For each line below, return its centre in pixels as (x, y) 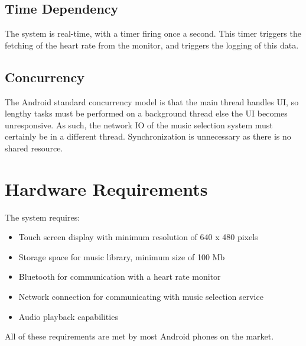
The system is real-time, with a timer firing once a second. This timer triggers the (153, 33)
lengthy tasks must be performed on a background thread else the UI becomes (146, 113)
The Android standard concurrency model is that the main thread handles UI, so (152, 101)
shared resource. (34, 148)
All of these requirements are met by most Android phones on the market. (139, 336)
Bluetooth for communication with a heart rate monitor (120, 277)
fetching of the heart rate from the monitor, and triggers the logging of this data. (152, 45)
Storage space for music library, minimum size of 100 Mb (122, 256)
